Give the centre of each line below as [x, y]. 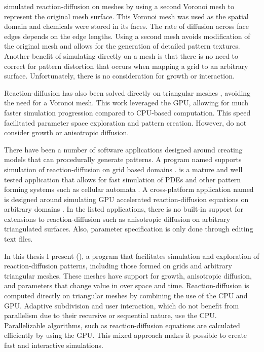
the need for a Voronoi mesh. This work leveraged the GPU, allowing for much [126, 103]
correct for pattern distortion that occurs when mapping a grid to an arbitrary [126, 66]
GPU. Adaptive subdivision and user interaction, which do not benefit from [122, 305]
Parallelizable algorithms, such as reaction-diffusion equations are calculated [122, 325]
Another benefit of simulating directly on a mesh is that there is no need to [121, 55]
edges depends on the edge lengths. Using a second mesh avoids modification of [127, 36]
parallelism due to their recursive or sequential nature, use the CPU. [110, 315]
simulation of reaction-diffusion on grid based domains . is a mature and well [123, 169]
